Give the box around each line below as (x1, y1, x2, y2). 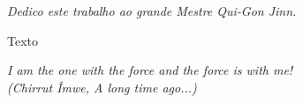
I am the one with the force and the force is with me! (7, 61, 293, 79)
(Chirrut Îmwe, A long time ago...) (7, 77, 197, 96)
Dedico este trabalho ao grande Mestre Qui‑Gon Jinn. (7, 2, 297, 19)
